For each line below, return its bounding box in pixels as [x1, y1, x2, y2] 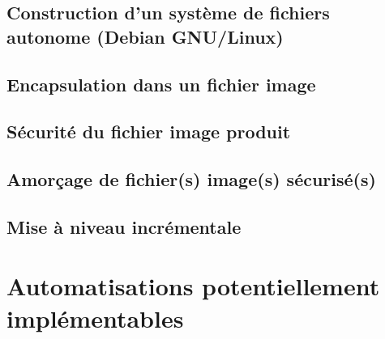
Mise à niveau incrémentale [6, 214, 242, 239]
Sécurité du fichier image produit [6, 119, 291, 144]
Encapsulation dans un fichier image [6, 71, 316, 96]
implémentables [6, 301, 184, 334]
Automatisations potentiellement [6, 269, 380, 303]
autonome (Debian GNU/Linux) [6, 23, 284, 49]
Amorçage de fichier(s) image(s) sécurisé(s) [6, 167, 376, 192]
